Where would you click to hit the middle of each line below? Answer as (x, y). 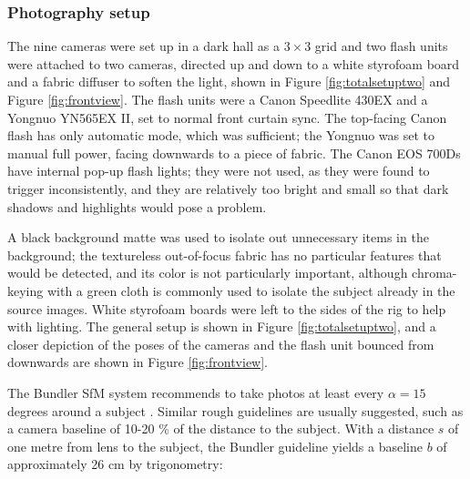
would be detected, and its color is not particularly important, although (208, 273)
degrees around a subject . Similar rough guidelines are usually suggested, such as (235, 410)
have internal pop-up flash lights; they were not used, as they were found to (219, 171)
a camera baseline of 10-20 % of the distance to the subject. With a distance (221, 428)
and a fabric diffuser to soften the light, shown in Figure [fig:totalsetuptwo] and (229, 82)
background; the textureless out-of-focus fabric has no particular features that (225, 255)
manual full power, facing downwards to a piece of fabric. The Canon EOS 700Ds (234, 153)
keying (26, 290)
